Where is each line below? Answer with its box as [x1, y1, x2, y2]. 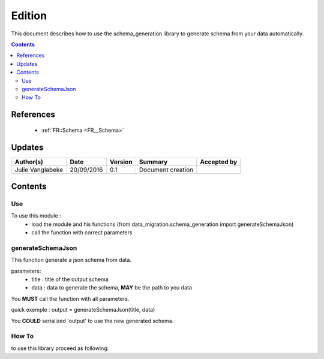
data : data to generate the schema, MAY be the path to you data [31, 284, 192, 291]
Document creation [139, 165, 194, 174]
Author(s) [14, 158, 43, 166]
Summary [139, 158, 168, 166]
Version [109, 158, 133, 166]
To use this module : [11, 212, 61, 219]
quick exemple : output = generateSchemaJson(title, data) [11, 306, 155, 313]
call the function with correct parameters [31, 229, 133, 236]
